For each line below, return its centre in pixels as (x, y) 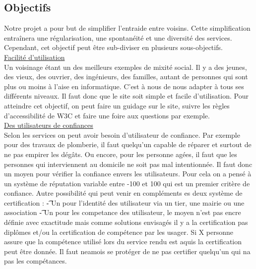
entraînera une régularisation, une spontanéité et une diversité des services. (118, 37)
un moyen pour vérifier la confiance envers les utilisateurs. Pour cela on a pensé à (128, 174)
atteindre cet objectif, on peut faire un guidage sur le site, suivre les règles (117, 105)
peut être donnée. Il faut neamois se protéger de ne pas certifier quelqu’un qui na (127, 251)
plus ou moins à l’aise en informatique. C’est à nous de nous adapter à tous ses (124, 86)
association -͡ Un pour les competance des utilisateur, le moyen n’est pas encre (123, 212)
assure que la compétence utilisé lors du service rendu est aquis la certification (123, 242)
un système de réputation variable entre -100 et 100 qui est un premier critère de (127, 183)
